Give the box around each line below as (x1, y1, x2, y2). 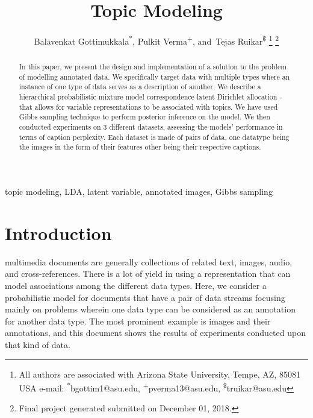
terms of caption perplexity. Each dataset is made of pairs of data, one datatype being (19, 131, 290, 142)
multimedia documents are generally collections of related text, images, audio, (5, 255, 293, 268)
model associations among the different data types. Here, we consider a (5, 279, 267, 291)
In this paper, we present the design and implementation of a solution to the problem (19, 62, 287, 72)
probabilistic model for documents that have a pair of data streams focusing (5, 291, 285, 303)
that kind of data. (5, 338, 70, 350)
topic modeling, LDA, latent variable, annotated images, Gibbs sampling (5, 185, 273, 198)
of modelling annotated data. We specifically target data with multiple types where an (19, 71, 290, 81)
